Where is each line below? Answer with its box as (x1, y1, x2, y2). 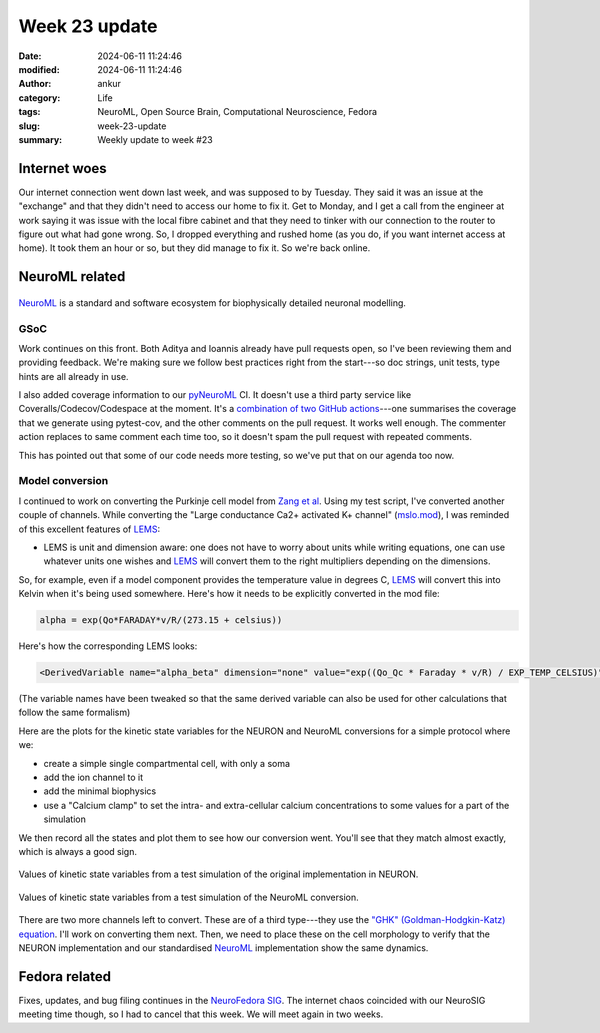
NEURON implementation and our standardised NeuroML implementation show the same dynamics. (18, 941, 429, 954)
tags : (18, 106, 41, 118)
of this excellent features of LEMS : (18, 523, 161, 535)
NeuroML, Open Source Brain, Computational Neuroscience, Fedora (97, 106, 378, 118)
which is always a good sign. (18, 845, 137, 857)
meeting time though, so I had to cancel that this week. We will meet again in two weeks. (18, 1008, 384, 1020)
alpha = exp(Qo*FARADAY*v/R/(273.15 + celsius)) (39, 615, 283, 626)
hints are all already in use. (18, 370, 129, 382)
